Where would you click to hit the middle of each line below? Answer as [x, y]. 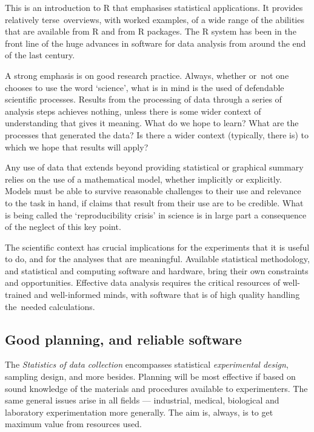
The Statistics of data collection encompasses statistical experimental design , [147, 364]
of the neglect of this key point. [63, 227]
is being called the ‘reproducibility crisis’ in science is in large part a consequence [156, 214]
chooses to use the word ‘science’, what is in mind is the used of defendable [145, 87]
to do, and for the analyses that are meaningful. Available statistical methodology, [157, 259]
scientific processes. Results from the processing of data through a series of [143, 99]
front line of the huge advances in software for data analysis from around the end [155, 43]
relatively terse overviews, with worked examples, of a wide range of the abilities [155, 19]
